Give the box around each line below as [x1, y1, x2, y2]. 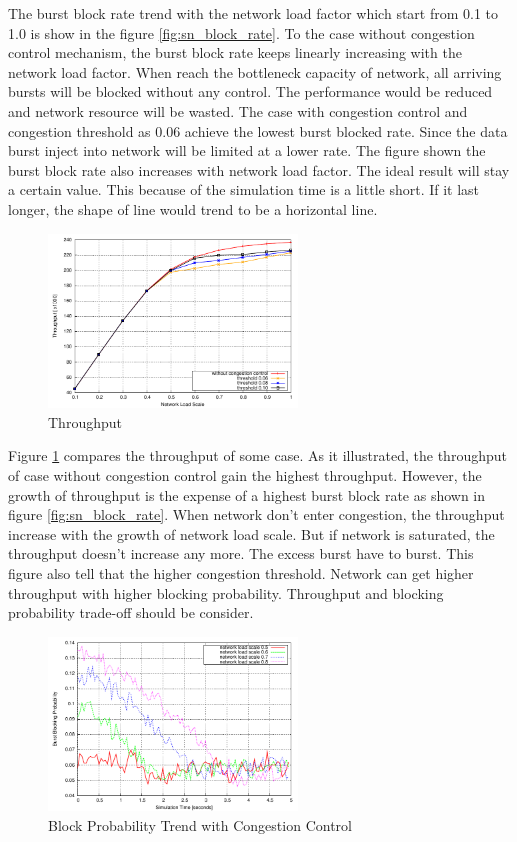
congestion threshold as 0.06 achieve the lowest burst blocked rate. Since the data [8, 120, 508, 141]
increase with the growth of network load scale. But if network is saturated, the [8, 523, 495, 544]
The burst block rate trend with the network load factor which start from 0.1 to [8, 3, 499, 23]
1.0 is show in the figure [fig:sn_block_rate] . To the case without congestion [8, 22, 475, 43]
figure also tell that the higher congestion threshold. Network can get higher [8, 562, 474, 583]
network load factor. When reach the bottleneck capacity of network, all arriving [8, 61, 502, 82]
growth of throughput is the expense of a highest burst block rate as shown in [8, 484, 486, 505]
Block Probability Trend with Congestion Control [48, 815, 352, 836]
